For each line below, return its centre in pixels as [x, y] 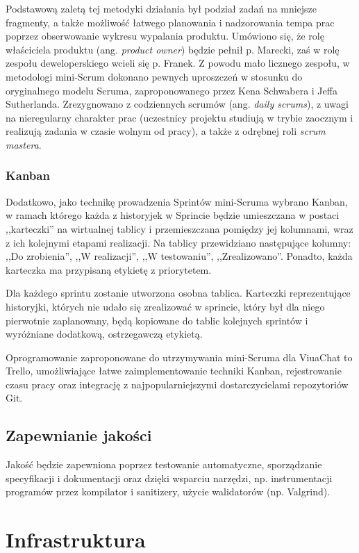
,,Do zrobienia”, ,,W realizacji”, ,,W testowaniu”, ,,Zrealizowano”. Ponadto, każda [179, 256]
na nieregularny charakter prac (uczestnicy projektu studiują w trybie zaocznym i [179, 117]
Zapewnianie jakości [79, 435]
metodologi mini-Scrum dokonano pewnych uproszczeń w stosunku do [154, 76]
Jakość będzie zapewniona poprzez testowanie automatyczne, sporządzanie [164, 464]
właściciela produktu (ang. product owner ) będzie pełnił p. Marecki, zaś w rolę [173, 49]
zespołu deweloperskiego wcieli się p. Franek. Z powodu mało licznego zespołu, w [178, 63]
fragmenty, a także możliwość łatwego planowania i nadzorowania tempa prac [170, 22]
